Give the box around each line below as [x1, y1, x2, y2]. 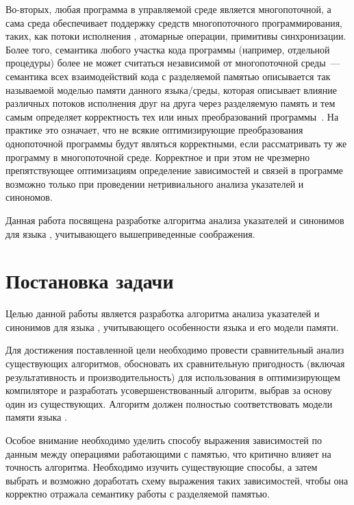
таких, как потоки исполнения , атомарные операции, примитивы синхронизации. [5, 29, 346, 43]
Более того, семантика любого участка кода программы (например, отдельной [5, 42, 330, 56]
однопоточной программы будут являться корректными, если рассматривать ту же [5, 136, 347, 150]
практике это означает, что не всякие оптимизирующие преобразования [5, 123, 303, 137]
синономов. [5, 190, 53, 204]
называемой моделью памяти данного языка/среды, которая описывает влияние [5, 82, 337, 97]
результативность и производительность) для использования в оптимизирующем [5, 369, 340, 384]
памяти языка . [5, 410, 68, 424]
